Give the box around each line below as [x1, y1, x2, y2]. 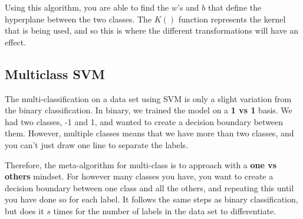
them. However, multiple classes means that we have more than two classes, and [5, 127, 294, 139]
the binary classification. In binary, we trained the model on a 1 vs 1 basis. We [5, 104, 292, 116]
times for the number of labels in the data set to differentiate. [53, 204, 276, 217]
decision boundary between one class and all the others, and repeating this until [5, 181, 294, 194]
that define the [208, 1, 262, 13]
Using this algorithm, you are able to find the [5, 1, 169, 13]
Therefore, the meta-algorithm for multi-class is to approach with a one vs [5, 158, 277, 171]
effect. [5, 35, 27, 48]
